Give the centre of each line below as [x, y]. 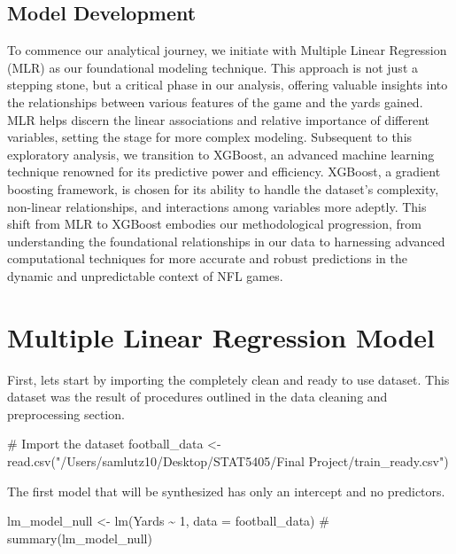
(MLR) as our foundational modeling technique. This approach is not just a [213, 67]
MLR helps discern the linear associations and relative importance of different [218, 119]
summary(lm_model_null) [80, 538]
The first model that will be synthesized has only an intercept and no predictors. [226, 491]
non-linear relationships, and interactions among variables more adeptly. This [217, 206]
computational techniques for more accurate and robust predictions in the [207, 258]
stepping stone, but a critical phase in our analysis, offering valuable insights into [228, 85]
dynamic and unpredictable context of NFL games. [145, 275]
